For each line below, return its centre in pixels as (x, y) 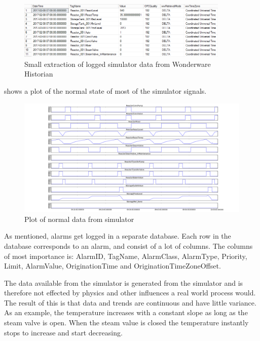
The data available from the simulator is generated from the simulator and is (124, 282)
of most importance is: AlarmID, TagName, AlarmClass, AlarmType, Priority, (126, 256)
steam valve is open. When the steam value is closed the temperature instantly (126, 323)
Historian (39, 74)
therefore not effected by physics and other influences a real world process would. (130, 293)
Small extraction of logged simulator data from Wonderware (118, 64)
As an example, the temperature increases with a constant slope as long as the (126, 312)
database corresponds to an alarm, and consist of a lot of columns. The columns (128, 245)
